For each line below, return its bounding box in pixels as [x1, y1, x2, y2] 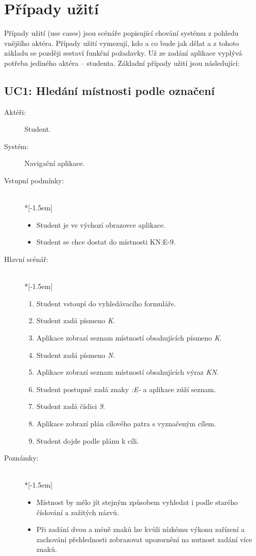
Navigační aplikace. [24, 158, 85, 168]
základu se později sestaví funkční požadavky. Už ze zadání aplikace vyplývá [4, 47, 242, 58]
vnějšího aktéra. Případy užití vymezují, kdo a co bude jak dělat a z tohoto [4, 37, 239, 48]
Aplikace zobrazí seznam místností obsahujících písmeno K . [36, 332, 222, 343]
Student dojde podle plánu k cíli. [36, 435, 139, 446]
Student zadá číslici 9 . [36, 401, 105, 412]
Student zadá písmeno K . [36, 315, 116, 326]
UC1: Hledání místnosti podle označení [4, 82, 215, 98]
